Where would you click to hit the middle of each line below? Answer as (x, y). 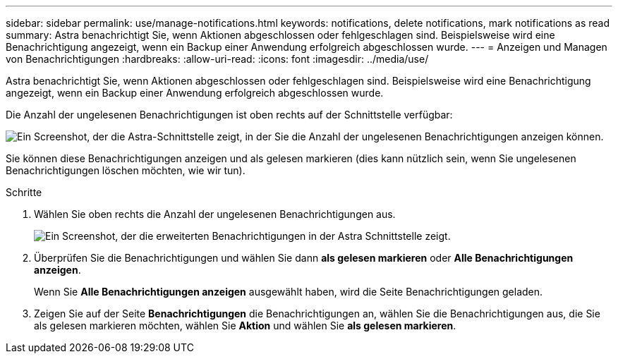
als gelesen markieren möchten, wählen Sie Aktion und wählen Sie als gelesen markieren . (245, 325)
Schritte (24, 192)
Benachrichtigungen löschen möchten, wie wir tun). (126, 170)
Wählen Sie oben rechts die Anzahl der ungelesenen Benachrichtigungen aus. (215, 214)
